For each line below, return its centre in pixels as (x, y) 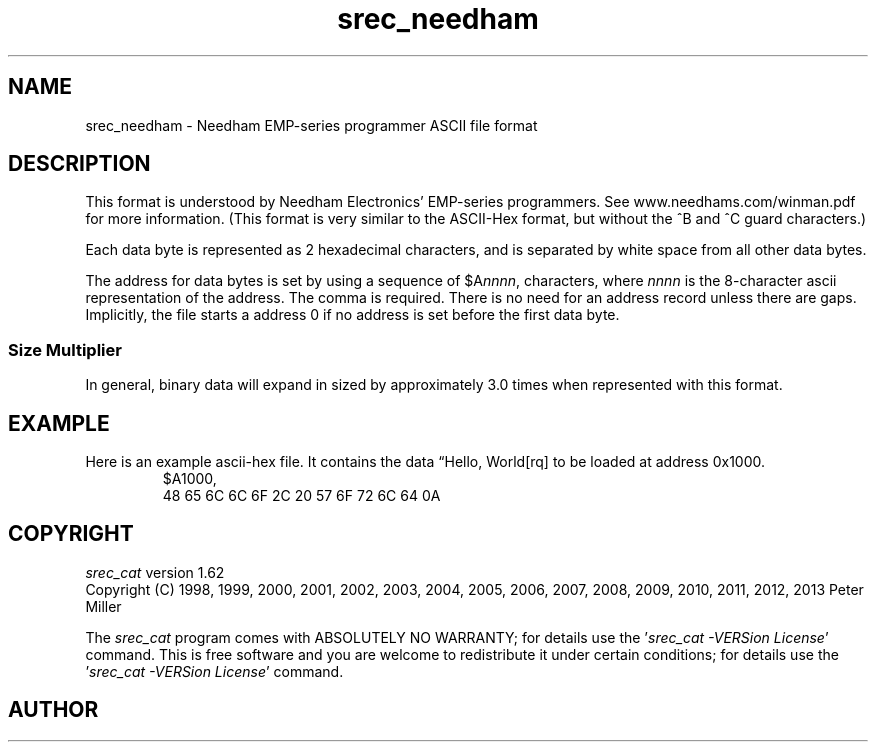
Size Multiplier (65, 349)
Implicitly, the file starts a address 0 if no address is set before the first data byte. (352, 315)
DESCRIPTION (79, 164)
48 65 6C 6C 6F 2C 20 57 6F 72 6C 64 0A (301, 496)
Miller (103, 606)
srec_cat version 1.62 (155, 572)
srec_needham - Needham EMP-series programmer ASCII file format (311, 125)
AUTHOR (53, 710)
